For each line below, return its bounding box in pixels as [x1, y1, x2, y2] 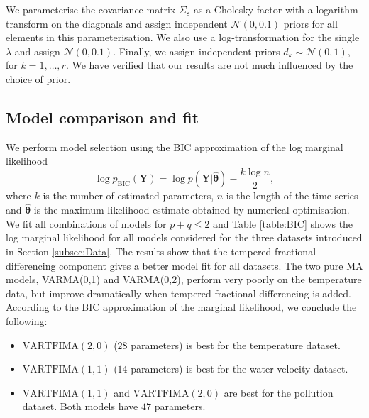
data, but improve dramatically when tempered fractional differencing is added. [6, 285, 351, 300]
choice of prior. [6, 71, 71, 86]
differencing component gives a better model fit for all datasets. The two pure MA [6, 258, 363, 273]
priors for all [283, 16, 338, 31]
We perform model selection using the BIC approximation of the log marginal [6, 139, 343, 154]
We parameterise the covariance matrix [6, 2, 176, 16]
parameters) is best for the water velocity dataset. [131, 361, 348, 376]
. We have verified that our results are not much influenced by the [65, 57, 353, 72]
